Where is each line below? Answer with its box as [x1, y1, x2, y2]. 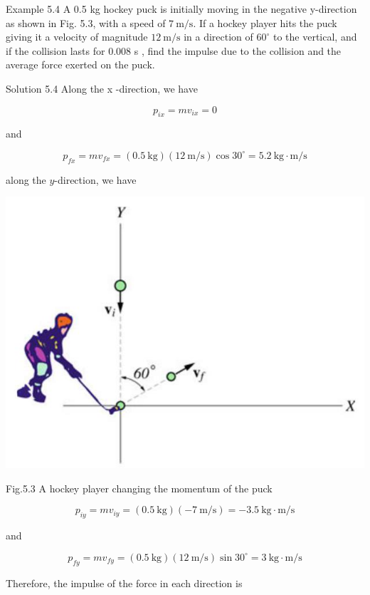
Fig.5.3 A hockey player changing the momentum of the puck [6, 480, 273, 495]
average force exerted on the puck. [6, 57, 155, 72]
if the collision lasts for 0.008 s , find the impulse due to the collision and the [6, 43, 342, 58]
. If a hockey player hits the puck [193, 15, 337, 30]
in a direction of [184, 29, 253, 44]
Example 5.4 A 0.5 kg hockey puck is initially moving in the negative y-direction [6, 1, 357, 16]
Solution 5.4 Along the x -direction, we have [6, 81, 198, 95]
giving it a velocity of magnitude [6, 29, 148, 44]
